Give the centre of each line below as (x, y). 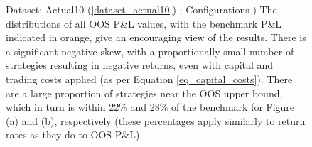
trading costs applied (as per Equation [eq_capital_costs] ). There (149, 78)
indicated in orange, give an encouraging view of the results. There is (156, 37)
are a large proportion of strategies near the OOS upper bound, (144, 93)
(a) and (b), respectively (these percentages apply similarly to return (156, 120)
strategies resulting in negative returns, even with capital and (140, 65)
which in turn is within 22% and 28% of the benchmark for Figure (150, 107)
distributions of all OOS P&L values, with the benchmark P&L (144, 23)
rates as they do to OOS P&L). (74, 135)
